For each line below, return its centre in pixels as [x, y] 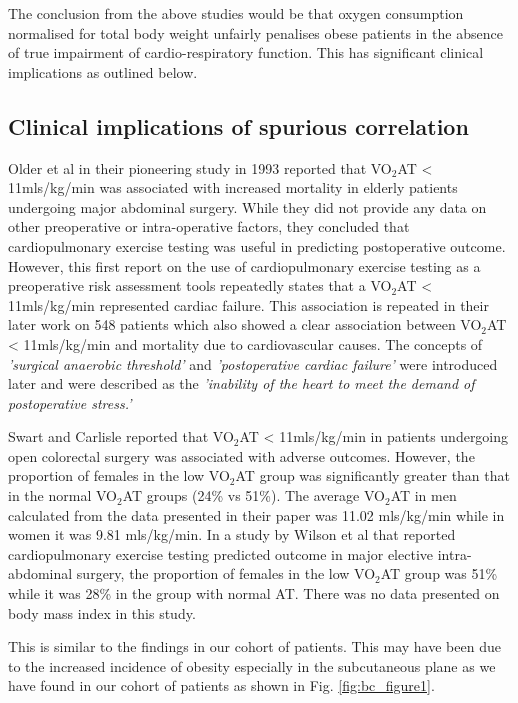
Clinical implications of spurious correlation [238, 125]
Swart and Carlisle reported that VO [121, 436]
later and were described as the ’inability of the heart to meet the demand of [241, 383]
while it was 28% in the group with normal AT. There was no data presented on [254, 593]
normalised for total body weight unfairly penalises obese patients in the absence [255, 32]
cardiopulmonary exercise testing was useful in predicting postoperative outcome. [257, 245]
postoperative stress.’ [70, 402]
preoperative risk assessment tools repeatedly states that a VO [200, 285]
